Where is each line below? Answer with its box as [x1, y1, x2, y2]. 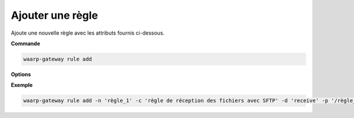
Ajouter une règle [11, 9, 99, 22]
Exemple [11, 82, 33, 89]
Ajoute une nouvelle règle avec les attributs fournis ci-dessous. [11, 29, 165, 36]
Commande [11, 40, 41, 47]
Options [11, 70, 31, 77]
